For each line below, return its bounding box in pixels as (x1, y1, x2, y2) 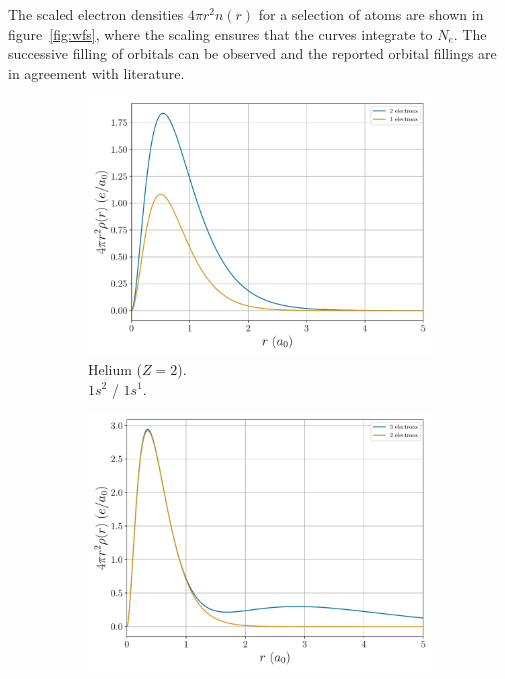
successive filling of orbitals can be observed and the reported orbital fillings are (8, 43, 497, 64)
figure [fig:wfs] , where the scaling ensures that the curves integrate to (8, 23, 433, 44)
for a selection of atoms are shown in (258, 4, 484, 24)
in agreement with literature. (8, 62, 185, 83)
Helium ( (88, 358, 143, 379)
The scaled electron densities (8, 4, 184, 24)
